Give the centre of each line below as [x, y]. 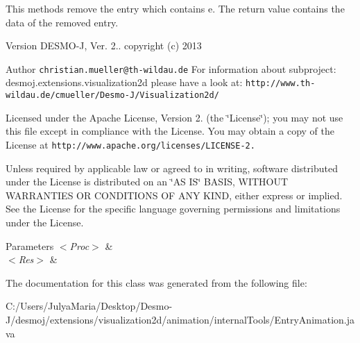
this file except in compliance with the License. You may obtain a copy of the [170, 131]
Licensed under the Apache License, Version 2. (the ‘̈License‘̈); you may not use [174, 117]
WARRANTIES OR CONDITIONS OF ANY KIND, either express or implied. [174, 195]
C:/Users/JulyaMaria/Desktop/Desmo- [89, 306]
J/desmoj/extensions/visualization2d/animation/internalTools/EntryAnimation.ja [180, 319]
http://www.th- [281, 84]
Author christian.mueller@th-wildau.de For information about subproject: [171, 68]
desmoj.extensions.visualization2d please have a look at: [124, 82]
